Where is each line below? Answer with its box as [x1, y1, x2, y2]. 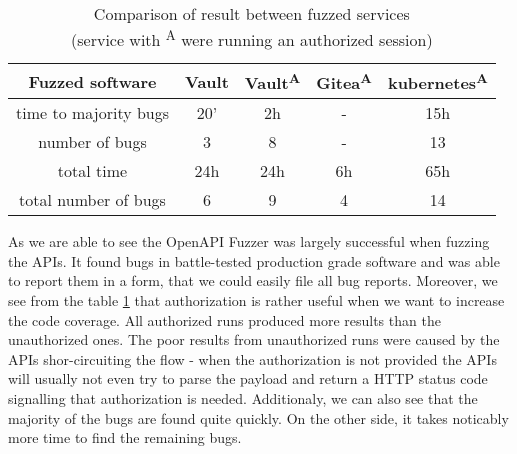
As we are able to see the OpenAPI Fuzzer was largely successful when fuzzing [8, 231, 490, 252]
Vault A [244, 67, 301, 95]
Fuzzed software [28, 69, 157, 93]
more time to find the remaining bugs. [8, 427, 242, 448]
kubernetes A [387, 67, 488, 95]
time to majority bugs [16, 101, 170, 125]
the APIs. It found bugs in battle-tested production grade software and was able [8, 250, 500, 271]
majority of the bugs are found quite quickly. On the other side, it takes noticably [8, 407, 509, 428]
